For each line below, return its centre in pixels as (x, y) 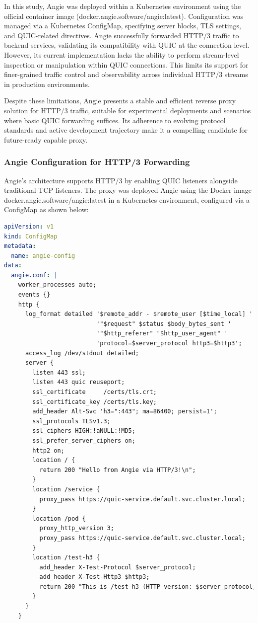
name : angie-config (43, 256)
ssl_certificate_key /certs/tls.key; (95, 402)
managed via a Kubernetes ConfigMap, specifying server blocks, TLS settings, (123, 26)
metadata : (20, 246)
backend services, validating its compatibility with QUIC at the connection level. (127, 45)
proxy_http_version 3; (77, 528)
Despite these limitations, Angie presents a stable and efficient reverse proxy (120, 101)
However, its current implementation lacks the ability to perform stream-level (122, 54)
